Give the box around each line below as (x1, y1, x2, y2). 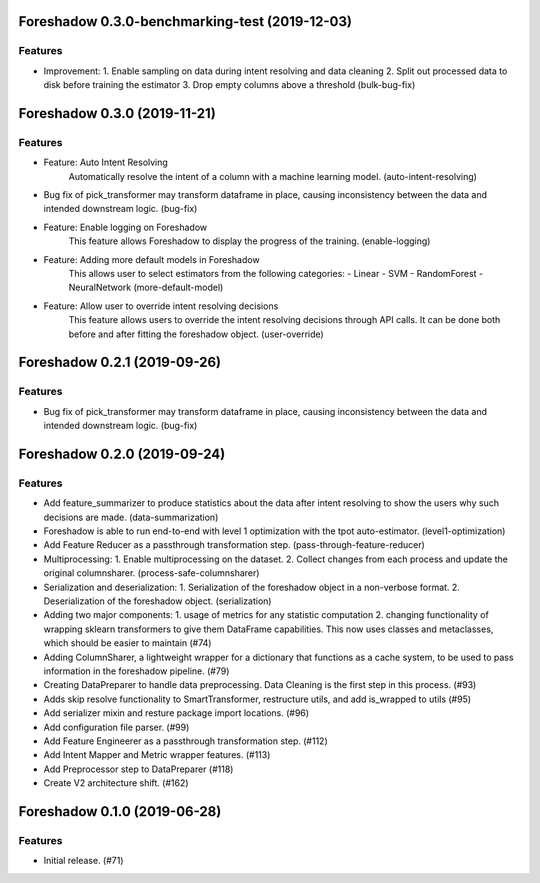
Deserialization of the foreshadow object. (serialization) (43, 595, 272, 607)
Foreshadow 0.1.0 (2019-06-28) (18, 803, 222, 820)
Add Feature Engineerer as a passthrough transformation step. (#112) (43, 735, 329, 747)
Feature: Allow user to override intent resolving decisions (43, 300, 279, 312)
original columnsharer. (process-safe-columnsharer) (43, 567, 260, 579)
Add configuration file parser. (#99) (43, 721, 190, 733)
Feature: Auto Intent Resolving (43, 156, 169, 169)
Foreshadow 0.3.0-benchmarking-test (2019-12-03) (18, 13, 352, 30)
